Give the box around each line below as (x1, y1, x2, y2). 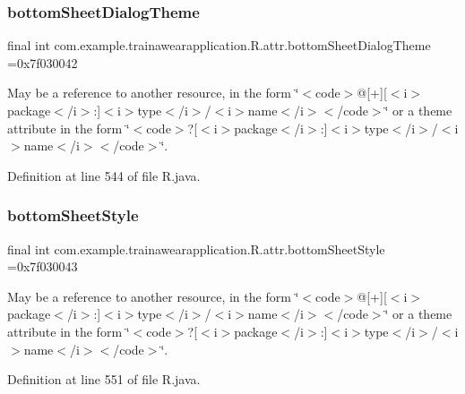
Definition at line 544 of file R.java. (7, 166, 201, 184)
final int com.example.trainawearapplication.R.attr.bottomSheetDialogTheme (7, 36, 431, 55)
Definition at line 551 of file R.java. (7, 370, 201, 389)
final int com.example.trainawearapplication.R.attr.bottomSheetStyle (7, 239, 385, 258)
